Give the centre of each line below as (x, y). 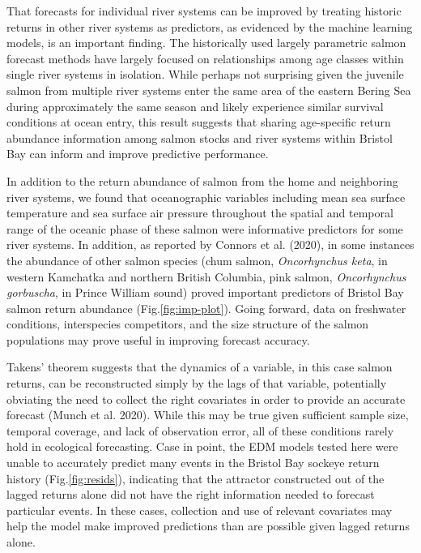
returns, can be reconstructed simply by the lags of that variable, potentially (197, 383)
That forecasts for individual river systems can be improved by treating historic (204, 11)
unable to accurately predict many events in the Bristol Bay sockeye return (193, 463)
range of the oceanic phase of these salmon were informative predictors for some (205, 228)
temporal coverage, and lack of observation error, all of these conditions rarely (200, 430)
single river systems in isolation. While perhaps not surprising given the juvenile (205, 74)
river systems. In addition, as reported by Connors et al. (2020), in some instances (210, 244)
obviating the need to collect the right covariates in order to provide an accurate (206, 399)
